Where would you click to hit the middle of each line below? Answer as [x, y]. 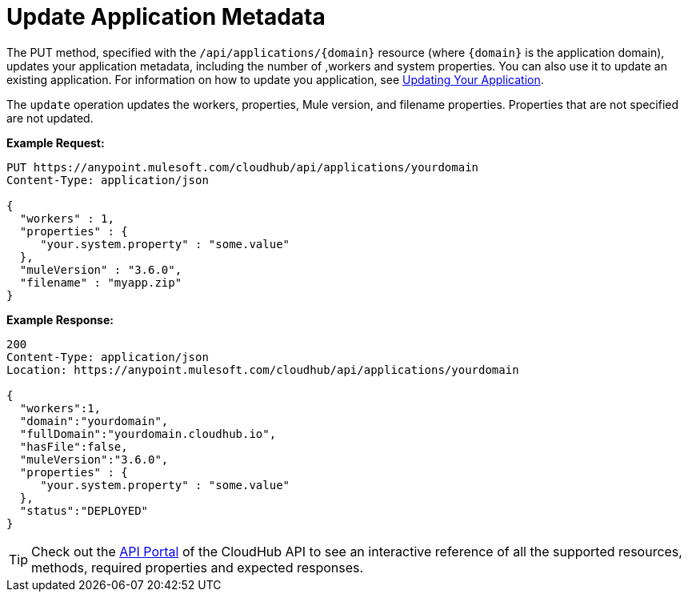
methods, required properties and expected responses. [198, 567]
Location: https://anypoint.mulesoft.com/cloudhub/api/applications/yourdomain [263, 369]
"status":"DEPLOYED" [84, 510]
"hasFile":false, [74, 446]
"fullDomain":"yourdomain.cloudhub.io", [148, 433]
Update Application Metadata [166, 17]
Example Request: [56, 142]
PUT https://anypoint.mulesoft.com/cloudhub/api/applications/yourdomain [243, 167]
